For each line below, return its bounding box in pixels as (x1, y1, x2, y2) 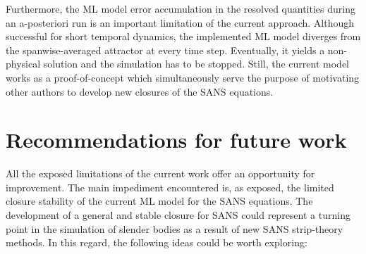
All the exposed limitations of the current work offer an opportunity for (6, 166, 315, 181)
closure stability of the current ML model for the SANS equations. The (6, 193, 313, 208)
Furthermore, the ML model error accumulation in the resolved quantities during (6, 1, 355, 15)
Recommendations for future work (6, 125, 347, 154)
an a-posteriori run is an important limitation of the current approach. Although (6, 15, 355, 30)
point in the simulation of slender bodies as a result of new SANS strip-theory (6, 221, 343, 236)
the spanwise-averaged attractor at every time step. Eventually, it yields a (6, 42, 325, 57)
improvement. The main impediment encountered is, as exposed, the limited (6, 179, 334, 194)
